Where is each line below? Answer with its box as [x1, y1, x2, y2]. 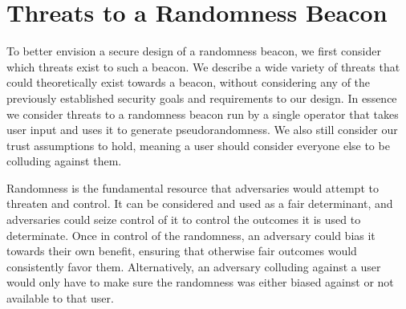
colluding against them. [6, 152, 122, 169]
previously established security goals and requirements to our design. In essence [6, 89, 397, 106]
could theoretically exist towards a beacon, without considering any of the [6, 74, 371, 91]
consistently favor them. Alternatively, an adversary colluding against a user [6, 258, 381, 274]
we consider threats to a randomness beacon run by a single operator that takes [6, 105, 399, 122]
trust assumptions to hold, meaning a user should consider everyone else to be [6, 136, 390, 153]
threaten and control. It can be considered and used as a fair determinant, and [6, 195, 393, 212]
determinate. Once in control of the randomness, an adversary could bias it [6, 226, 376, 243]
